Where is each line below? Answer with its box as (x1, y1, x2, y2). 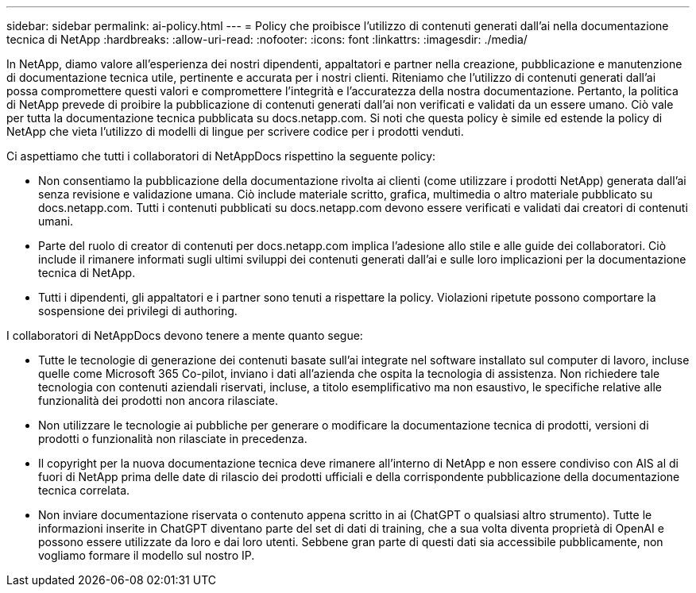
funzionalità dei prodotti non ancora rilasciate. (38, 394, 278, 407)
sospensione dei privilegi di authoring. (38, 304, 238, 318)
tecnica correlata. (38, 483, 130, 497)
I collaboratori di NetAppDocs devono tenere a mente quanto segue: (6, 329, 363, 342)
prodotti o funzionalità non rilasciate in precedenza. (38, 432, 307, 445)
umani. (38, 214, 74, 228)
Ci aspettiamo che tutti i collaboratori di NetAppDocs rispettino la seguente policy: (6, 149, 436, 163)
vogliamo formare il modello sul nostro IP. (38, 549, 255, 562)
